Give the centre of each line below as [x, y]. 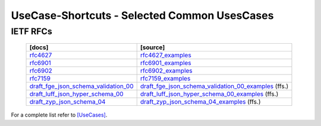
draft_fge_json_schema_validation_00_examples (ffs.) [214, 86]
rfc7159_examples [165, 79]
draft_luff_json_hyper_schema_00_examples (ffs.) [209, 94]
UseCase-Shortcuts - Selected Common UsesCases [142, 15]
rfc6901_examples [166, 63]
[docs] [39, 47]
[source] [152, 47]
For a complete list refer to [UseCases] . [59, 115]
